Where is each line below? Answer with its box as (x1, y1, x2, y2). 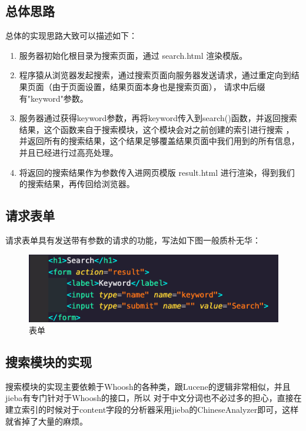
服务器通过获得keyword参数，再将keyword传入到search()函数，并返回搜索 (19, 112, 297, 124)
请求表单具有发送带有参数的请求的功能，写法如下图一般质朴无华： (5, 233, 261, 246)
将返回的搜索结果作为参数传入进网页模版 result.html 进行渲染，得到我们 (19, 166, 295, 178)
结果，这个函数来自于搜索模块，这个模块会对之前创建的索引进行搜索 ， (19, 123, 294, 135)
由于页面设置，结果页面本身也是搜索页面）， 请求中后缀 (52, 80, 265, 92)
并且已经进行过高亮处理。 (19, 146, 118, 158)
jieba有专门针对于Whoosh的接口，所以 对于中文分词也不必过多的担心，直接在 (5, 392, 302, 404)
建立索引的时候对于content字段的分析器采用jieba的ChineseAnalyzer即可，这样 (5, 403, 299, 416)
